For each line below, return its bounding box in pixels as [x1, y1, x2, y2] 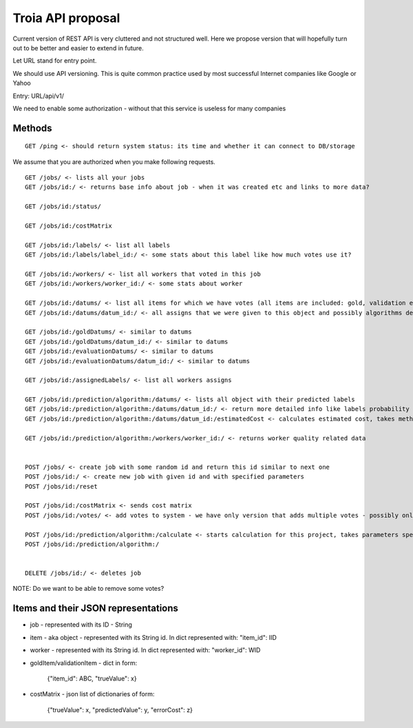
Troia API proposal [12, 10, 120, 26]
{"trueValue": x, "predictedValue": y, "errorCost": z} [47, 705, 193, 714]
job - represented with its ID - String [30, 620, 132, 629]
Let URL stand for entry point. [12, 57, 97, 65]
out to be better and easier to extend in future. [12, 43, 144, 52]
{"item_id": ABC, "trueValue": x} [47, 674, 137, 682]
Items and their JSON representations [12, 603, 179, 614]
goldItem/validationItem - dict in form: [30, 658, 138, 667]
